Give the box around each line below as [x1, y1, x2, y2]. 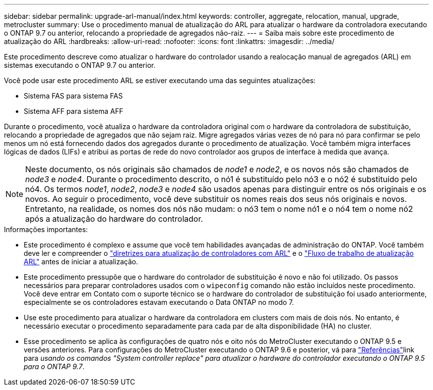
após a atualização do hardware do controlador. [25, 214, 203, 224]
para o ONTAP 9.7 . [24, 362, 85, 371]
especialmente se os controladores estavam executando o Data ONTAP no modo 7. [24, 298, 294, 306]
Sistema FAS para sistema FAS [24, 92, 123, 100]
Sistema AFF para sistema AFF [24, 107, 124, 115]
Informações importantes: [4, 225, 88, 234]
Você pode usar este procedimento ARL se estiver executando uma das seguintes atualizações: [4, 76, 316, 85]
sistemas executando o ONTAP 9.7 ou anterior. [4, 61, 156, 69]
